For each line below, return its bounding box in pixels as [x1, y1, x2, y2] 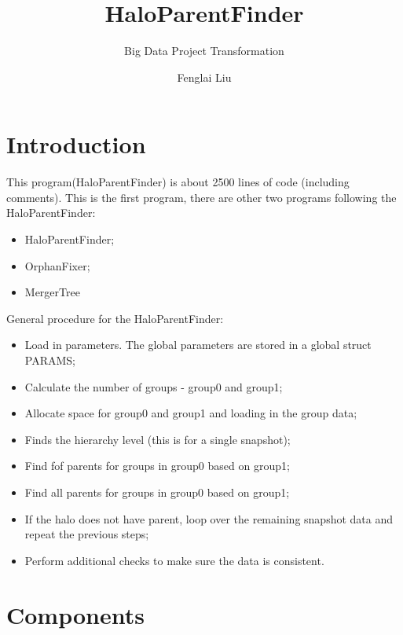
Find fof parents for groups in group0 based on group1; [24, 457, 290, 474]
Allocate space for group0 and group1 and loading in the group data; [24, 405, 357, 421]
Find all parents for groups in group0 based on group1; [24, 483, 290, 500]
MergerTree [24, 284, 80, 300]
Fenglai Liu [177, 68, 232, 85]
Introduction [6, 128, 146, 160]
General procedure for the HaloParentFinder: [6, 310, 224, 326]
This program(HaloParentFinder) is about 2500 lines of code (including [6, 174, 350, 190]
